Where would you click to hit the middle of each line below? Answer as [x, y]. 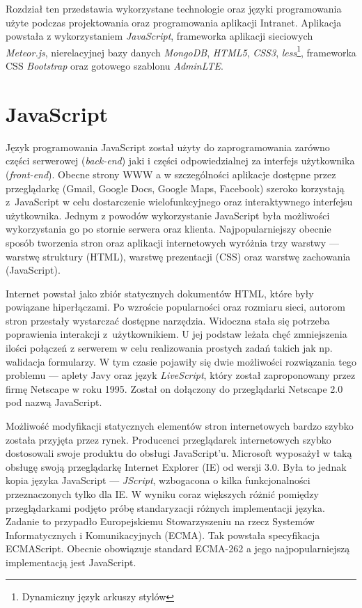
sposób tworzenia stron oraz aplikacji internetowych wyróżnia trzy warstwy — [172, 242]
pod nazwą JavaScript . [54, 402]
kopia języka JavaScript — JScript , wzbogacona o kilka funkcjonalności [158, 480]
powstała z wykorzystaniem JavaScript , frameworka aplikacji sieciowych [159, 36]
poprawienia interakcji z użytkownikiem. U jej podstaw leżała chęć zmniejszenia [176, 334]
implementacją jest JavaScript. [71, 562]
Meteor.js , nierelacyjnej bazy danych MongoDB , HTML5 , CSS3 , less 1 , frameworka [181, 51]
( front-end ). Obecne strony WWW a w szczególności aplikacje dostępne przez [171, 174]
